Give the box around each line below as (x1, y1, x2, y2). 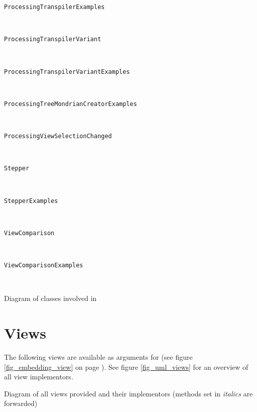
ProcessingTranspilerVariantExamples (4, 68, 130, 75)
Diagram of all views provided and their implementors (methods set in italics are (4, 388, 253, 398)
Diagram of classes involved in (4, 293, 97, 303)
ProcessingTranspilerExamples (4, 4, 105, 11)
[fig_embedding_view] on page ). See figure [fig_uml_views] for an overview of (4, 361, 248, 372)
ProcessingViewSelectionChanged (4, 133, 112, 140)
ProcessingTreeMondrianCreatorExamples (4, 100, 137, 108)
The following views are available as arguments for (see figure (4, 351, 193, 362)
